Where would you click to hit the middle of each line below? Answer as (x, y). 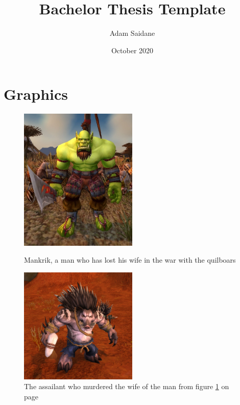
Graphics (36, 94)
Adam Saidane (132, 33)
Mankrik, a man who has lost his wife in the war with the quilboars (130, 260)
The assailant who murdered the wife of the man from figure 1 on (127, 386)
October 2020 (132, 50)
